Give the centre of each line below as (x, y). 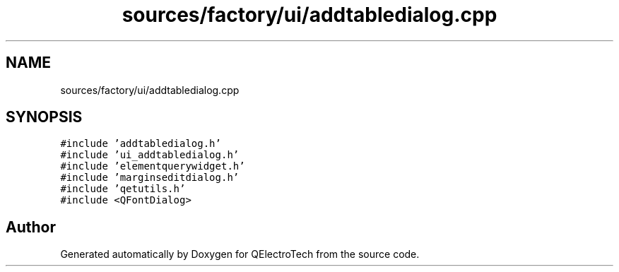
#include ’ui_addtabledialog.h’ (150, 155)
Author (31, 227)
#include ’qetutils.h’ (123, 189)
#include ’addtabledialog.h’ (141, 144)
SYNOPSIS (44, 117)
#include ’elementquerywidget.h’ (153, 166)
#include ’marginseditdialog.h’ (150, 178)
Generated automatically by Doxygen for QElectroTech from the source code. (240, 254)
